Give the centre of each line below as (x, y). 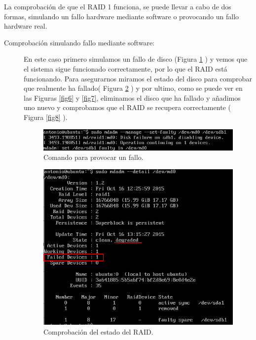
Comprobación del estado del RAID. (98, 331)
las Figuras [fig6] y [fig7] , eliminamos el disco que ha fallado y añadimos (132, 97)
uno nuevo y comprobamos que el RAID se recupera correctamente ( (127, 107)
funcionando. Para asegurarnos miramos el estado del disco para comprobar (138, 78)
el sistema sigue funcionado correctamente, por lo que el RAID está (126, 68)
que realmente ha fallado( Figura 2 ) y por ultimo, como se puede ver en (133, 88)
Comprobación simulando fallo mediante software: (79, 42)
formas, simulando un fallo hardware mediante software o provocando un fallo (122, 16)
